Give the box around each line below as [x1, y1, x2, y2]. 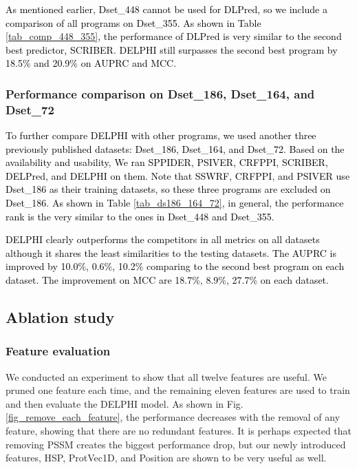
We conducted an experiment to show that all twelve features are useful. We [6, 369, 327, 384]
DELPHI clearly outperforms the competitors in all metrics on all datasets [6, 232, 320, 247]
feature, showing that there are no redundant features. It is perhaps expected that [6, 424, 352, 438]
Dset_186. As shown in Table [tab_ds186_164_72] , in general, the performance [6, 196, 344, 210]
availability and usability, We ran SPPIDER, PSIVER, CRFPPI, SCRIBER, [6, 155, 328, 169]
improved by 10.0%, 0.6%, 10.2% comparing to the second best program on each [6, 259, 345, 273]
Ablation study [6, 306, 115, 328]
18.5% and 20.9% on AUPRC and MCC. [6, 56, 177, 70]
